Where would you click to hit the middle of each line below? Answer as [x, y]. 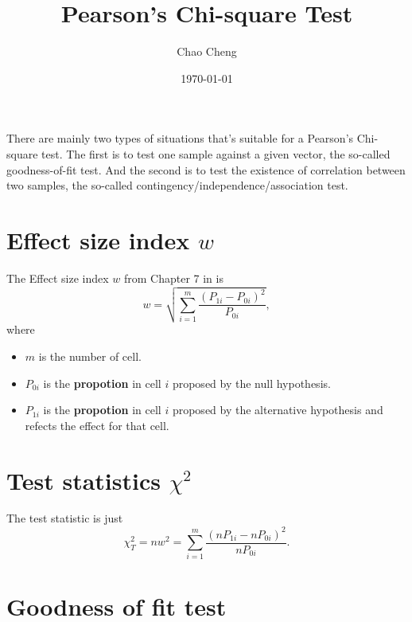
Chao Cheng [207, 51]
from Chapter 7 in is [173, 278]
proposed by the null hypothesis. [251, 383]
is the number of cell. [90, 356]
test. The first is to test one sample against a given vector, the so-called [216, 153]
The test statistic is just [65, 518]
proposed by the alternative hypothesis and [278, 410]
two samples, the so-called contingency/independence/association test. [177, 185]
